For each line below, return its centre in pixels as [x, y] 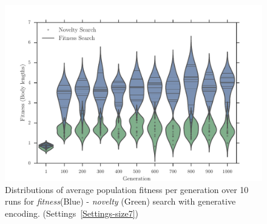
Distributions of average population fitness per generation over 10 [127, 189]
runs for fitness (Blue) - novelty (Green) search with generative [120, 201]
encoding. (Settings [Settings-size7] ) [72, 213]
